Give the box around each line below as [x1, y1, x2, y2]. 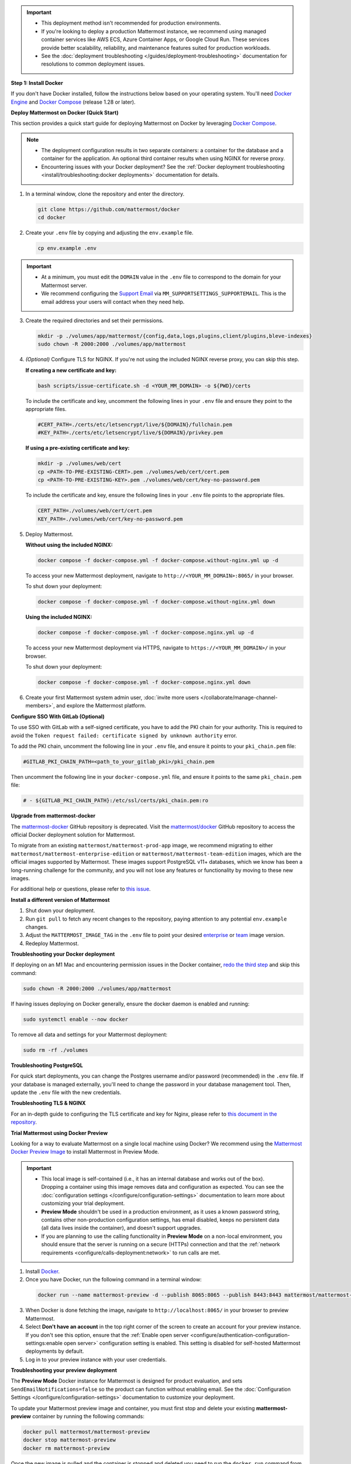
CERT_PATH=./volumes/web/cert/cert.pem [37, 507, 152, 514]
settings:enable [25, 1339, 63, 1346]
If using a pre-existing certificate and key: [25, 444, 130, 451]
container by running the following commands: [32, 1413, 144, 1420]
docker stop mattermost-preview [23, 1436, 116, 1444]
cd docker [37, 214, 66, 221]
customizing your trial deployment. [41, 1200, 125, 1207]
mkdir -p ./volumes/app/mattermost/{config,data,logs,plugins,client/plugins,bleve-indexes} [37, 333, 312, 339]
